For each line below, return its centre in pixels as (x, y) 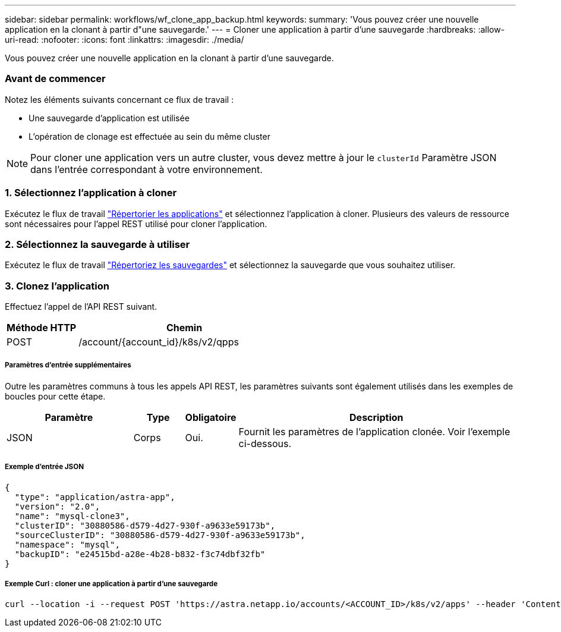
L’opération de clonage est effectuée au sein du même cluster (149, 136)
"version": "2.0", (57, 506)
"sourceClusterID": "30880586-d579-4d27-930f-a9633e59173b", (160, 535)
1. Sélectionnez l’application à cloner (91, 193)
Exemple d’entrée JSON (44, 467)
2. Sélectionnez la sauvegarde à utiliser (97, 244)
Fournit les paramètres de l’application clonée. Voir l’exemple (374, 431)
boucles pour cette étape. (55, 396)
